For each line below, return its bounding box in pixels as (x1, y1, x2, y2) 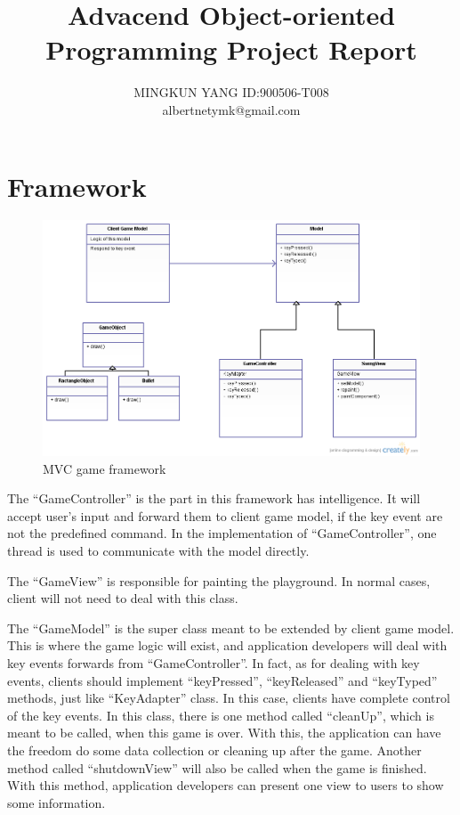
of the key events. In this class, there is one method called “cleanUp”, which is (7, 705, 434, 724)
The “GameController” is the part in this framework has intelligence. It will (7, 489, 421, 508)
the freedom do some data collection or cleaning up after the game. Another (7, 740, 422, 759)
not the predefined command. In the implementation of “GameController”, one (7, 524, 437, 542)
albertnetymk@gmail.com (162, 100, 301, 118)
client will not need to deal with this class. (7, 589, 238, 607)
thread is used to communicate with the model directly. (7, 542, 310, 560)
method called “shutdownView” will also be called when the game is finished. (7, 758, 427, 777)
